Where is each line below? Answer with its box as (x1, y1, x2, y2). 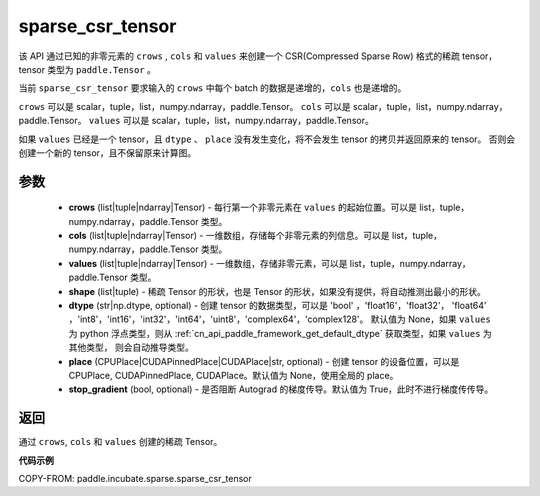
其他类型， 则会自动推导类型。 (68, 341, 194, 354)
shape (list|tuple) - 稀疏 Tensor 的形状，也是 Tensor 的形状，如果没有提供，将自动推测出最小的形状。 (68, 285, 487, 297)
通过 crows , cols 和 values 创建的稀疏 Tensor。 (18, 436, 223, 448)
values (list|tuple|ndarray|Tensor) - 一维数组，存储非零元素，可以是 (68, 257, 348, 269)
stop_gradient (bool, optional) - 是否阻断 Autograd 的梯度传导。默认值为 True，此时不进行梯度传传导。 (68, 383, 494, 395)
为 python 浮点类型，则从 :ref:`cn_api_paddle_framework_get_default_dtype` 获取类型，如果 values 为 (68, 327, 492, 339)
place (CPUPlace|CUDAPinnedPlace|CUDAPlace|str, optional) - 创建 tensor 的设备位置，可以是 (68, 355, 460, 367)
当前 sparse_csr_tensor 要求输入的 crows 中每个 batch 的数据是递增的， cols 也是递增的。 (18, 82, 407, 94)
